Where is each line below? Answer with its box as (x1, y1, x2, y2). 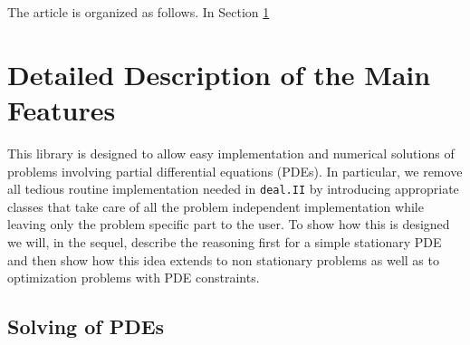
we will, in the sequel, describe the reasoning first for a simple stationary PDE (7, 232, 442, 251)
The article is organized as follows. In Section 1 (7, 3, 270, 21)
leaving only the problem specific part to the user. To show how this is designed (7, 215, 450, 234)
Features (7, 91, 116, 128)
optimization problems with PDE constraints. (7, 268, 260, 287)
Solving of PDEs (7, 312, 165, 340)
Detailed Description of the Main (7, 55, 431, 92)
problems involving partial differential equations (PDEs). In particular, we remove (7, 161, 463, 180)
